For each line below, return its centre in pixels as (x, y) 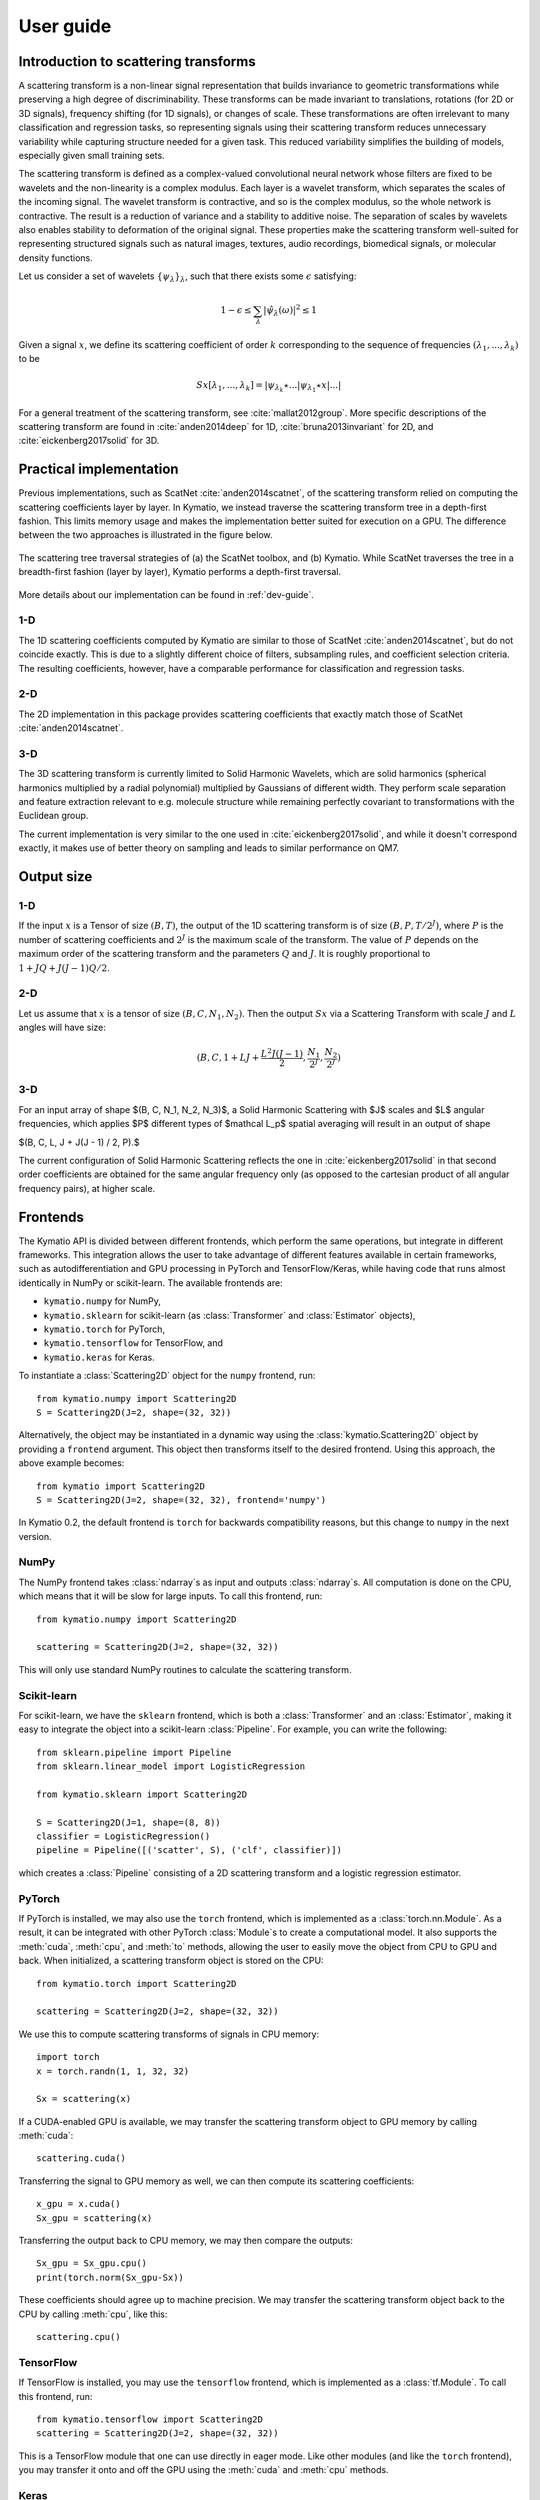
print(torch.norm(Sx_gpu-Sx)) (110, 2277)
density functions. (56, 257)
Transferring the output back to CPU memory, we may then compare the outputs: (186, 2241)
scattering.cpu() (78, 2336)
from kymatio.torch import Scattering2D (136, 1983)
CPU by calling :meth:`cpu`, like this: (93, 2314)
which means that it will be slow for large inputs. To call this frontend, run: (170, 1596)
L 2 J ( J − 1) (282, 1052)
